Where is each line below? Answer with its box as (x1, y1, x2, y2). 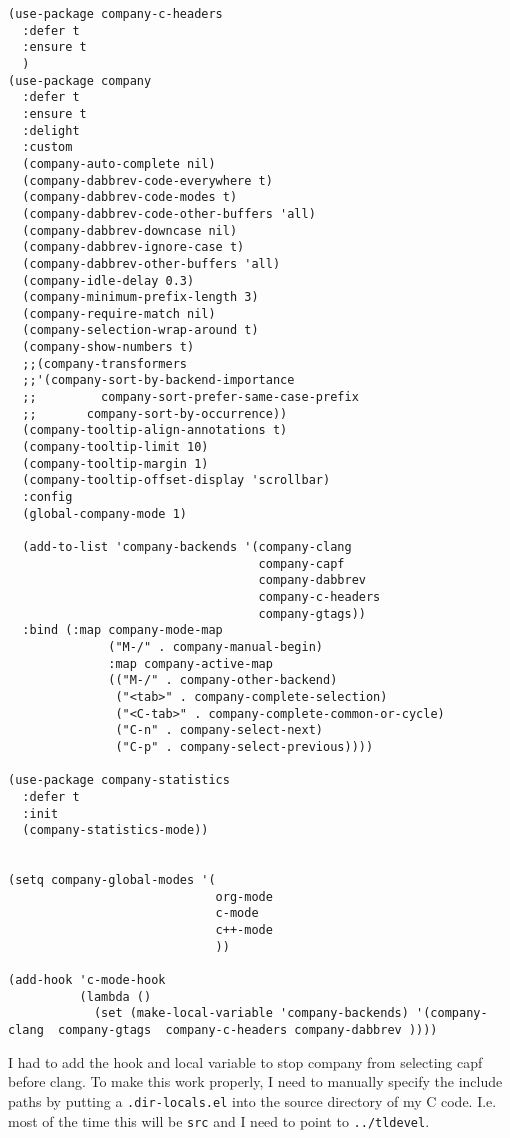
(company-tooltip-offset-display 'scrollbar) (22, 473, 331, 488)
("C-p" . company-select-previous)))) (115, 739, 374, 754)
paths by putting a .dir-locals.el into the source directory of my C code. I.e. (8, 1090, 497, 1111)
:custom (22, 140, 73, 155)
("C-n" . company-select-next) (115, 723, 323, 738)
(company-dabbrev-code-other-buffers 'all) (22, 206, 316, 221)
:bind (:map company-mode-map (22, 623, 223, 638)
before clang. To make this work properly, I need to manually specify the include (8, 1071, 503, 1092)
